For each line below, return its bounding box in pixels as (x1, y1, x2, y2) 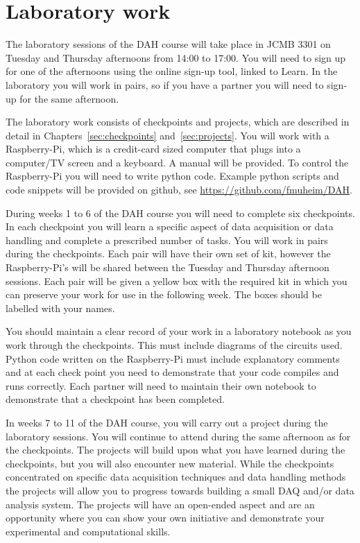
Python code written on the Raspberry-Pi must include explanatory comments (6, 351, 340, 365)
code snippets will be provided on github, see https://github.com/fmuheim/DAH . (6, 182, 352, 197)
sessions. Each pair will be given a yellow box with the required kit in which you (6, 273, 348, 288)
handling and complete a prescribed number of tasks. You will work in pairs (6, 232, 328, 247)
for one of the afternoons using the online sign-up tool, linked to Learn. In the (6, 64, 338, 78)
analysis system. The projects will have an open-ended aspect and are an (6, 497, 315, 511)
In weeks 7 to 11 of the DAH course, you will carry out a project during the (6, 415, 328, 429)
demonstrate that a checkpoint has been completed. (6, 392, 225, 406)
